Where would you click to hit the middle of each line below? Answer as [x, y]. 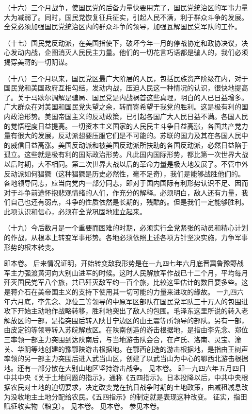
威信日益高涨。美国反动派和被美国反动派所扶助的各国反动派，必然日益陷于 [129, 145]
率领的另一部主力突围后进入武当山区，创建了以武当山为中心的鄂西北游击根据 [126, 358]
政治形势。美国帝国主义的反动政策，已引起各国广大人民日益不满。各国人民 [129, 116]
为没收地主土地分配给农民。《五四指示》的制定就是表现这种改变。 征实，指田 [126, 396]
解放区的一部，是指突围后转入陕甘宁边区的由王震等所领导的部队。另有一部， [126, 320]
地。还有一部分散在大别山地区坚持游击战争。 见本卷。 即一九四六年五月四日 [125, 368]
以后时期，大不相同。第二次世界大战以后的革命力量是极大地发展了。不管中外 [126, 164]
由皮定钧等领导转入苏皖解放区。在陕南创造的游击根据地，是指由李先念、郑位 [126, 330]
